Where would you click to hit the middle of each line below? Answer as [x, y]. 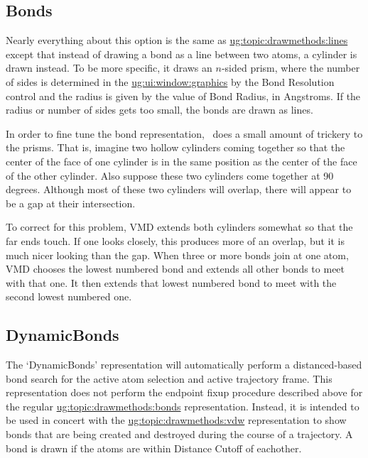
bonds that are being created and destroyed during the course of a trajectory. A [179, 434]
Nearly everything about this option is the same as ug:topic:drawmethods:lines [177, 40]
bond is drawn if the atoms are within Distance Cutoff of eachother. [154, 448]
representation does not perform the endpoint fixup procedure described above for [184, 392]
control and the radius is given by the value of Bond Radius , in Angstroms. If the [183, 96]
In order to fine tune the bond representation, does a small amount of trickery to [184, 133]
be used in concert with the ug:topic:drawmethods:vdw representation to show [176, 420]
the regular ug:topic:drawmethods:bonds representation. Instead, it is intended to [183, 406]
